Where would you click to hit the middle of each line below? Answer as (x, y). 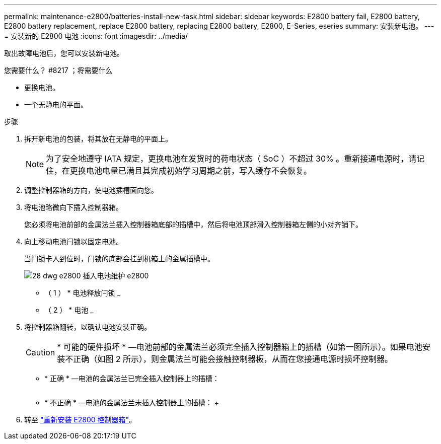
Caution (41, 352)
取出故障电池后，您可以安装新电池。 (64, 53)
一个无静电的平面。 (56, 104)
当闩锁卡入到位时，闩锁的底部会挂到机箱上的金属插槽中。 (119, 258)
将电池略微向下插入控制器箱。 (73, 207)
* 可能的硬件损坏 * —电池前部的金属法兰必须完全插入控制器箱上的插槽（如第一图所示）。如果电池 (240, 347)
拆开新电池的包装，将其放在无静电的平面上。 (98, 139)
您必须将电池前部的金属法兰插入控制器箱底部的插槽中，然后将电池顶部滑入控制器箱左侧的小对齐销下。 (193, 224)
